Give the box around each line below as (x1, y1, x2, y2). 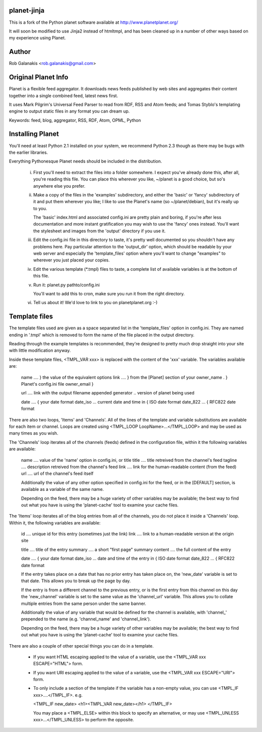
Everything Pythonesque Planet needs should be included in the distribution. (9, 158, 162, 164)
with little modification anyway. (9, 347, 71, 354)
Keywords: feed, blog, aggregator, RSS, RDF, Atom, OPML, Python (9, 117, 141, 123)
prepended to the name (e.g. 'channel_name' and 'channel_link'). (21, 616, 151, 622)
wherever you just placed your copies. (33, 257, 110, 263)
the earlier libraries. (9, 149, 48, 155)
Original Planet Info (9, 73, 68, 81)
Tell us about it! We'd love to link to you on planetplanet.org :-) (33, 300, 158, 306)
